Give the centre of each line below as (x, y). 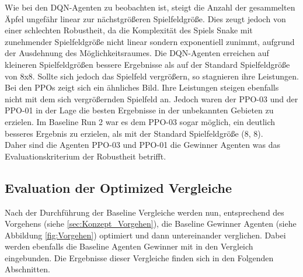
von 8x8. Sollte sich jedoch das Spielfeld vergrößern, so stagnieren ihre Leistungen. (152, 76)
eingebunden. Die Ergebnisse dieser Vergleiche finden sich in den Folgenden (139, 257)
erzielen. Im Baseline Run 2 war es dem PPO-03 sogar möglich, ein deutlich (140, 121)
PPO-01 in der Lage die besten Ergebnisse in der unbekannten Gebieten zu (139, 110)
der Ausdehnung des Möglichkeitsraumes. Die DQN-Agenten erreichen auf (137, 53)
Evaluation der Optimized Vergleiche (119, 187)
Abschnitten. (27, 269)
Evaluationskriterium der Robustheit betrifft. (86, 156)
